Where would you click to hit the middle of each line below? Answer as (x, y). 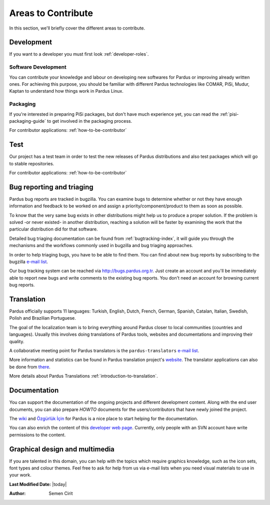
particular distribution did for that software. (53, 229)
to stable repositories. (32, 163)
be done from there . (30, 367)
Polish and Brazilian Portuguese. (42, 318)
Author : (17, 493)
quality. (17, 341)
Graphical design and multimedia (62, 449)
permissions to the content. (37, 435)
